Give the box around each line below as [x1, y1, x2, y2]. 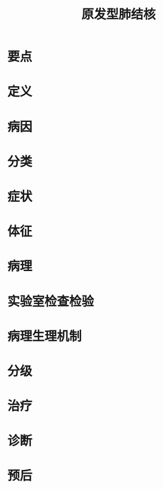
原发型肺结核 [80, 6, 156, 23]
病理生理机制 [7, 328, 83, 344]
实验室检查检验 [7, 294, 95, 309]
